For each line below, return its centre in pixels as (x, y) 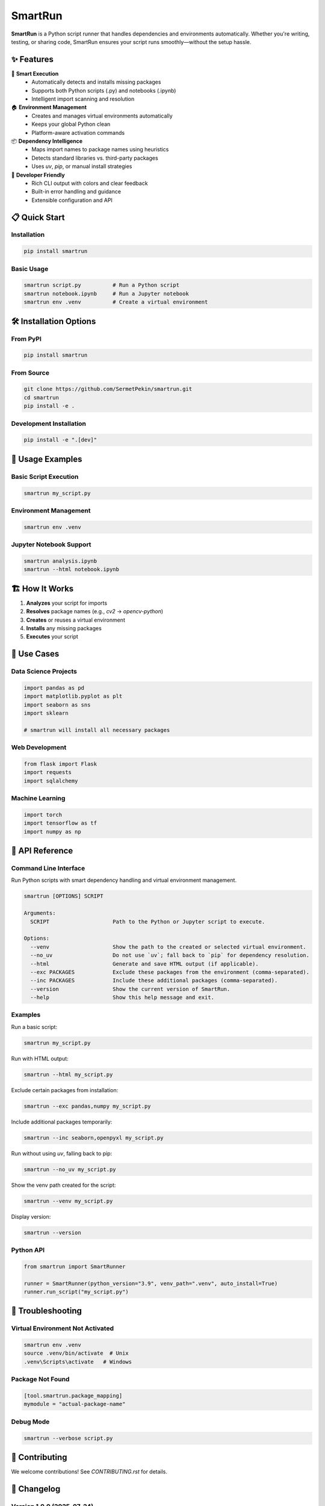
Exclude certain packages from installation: (65, 1090)
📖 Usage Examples (47, 459)
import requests (48, 772)
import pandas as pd (54, 688)
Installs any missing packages (64, 628)
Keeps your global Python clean (71, 124)
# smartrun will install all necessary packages (97, 730)
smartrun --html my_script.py (68, 1074)
